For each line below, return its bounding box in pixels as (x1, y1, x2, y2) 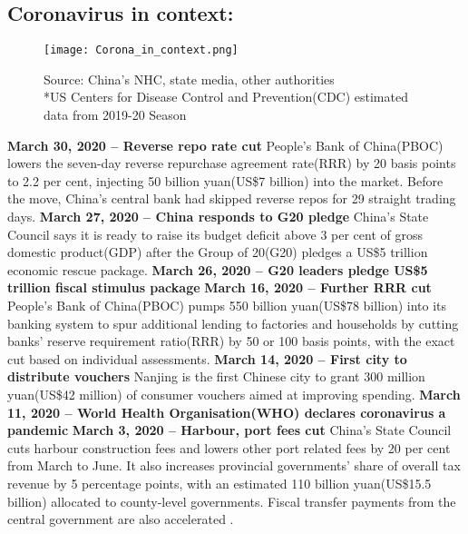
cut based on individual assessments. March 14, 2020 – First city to (7, 349, 407, 368)
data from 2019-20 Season (44, 105, 187, 124)
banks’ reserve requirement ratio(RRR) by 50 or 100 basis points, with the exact (7, 331, 455, 351)
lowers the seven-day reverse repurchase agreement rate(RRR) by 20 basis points (7, 153, 456, 173)
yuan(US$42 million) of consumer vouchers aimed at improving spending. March (7, 384, 461, 403)
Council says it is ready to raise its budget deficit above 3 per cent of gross (7, 224, 423, 243)
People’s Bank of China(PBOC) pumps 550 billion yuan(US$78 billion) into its (7, 295, 447, 314)
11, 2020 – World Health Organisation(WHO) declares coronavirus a (7, 402, 446, 421)
